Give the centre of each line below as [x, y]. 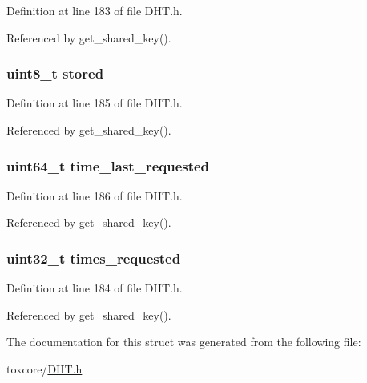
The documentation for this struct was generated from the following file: [184, 342]
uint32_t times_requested [94, 258]
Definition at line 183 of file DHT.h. [95, 10]
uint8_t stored [55, 73]
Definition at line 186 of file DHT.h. [95, 195]
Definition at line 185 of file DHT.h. [95, 103]
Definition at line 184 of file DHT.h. [95, 288]
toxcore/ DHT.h [44, 369]
